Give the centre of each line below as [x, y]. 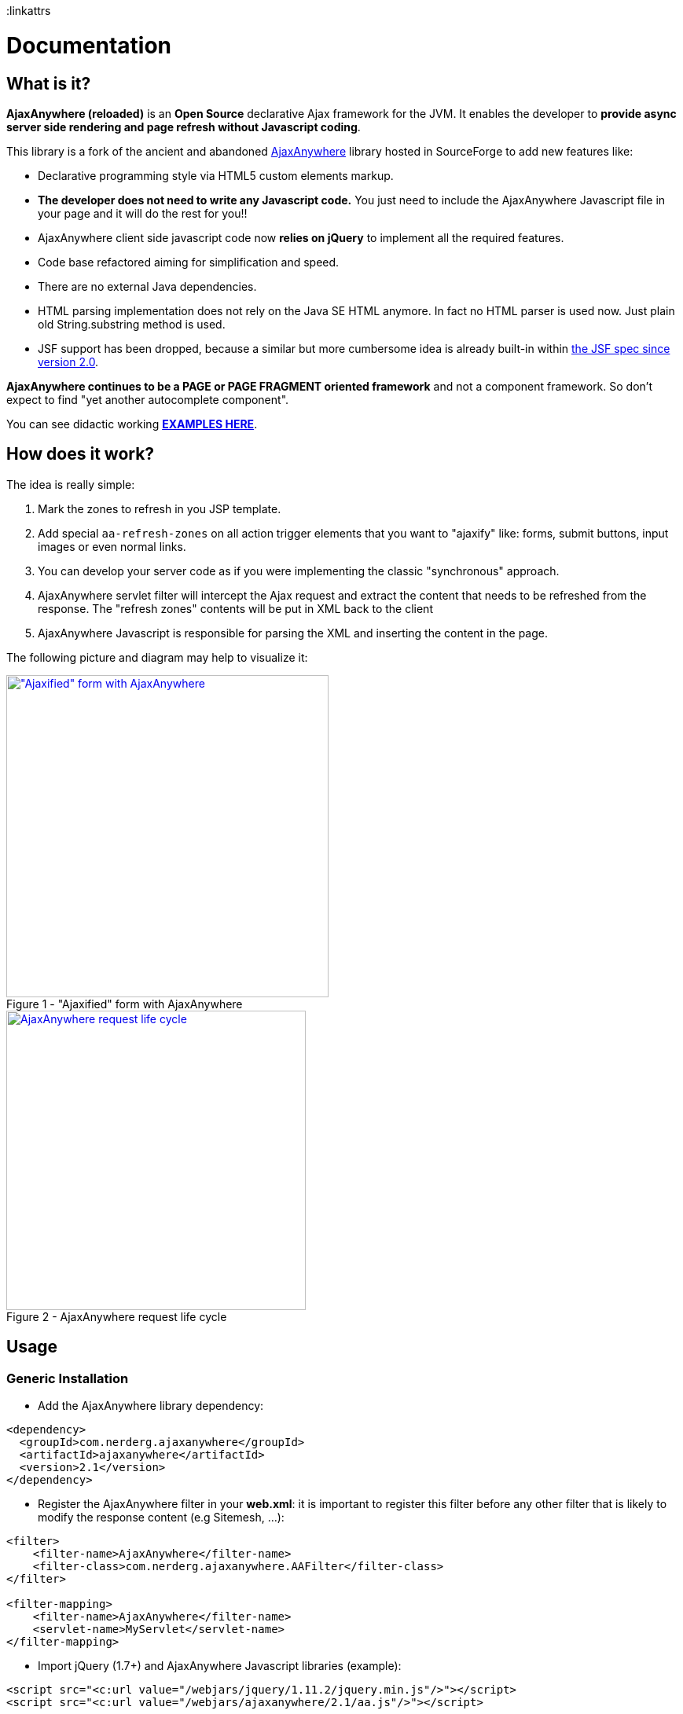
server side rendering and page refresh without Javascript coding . [184, 127]
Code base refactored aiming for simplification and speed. [189, 262]
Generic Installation [68, 1378]
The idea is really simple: [71, 484]
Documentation [89, 45]
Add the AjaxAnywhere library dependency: [151, 1405]
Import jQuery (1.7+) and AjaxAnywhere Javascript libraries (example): [220, 1665]
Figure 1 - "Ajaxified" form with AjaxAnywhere [125, 1004]
